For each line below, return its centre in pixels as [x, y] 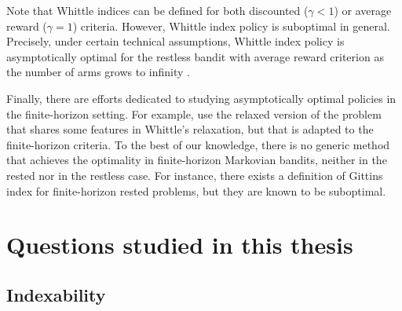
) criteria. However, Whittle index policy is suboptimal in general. [231, 26]
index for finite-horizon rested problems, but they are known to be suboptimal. [196, 190]
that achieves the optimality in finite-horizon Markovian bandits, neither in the [197, 160]
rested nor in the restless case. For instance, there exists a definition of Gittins [195, 175]
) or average [363, 10]
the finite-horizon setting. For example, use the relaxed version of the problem [194, 113]
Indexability [56, 294]
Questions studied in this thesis [180, 245]
